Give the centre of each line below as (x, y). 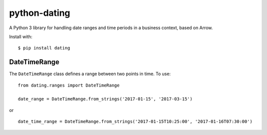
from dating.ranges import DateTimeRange (69, 85)
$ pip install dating (44, 48)
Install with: (21, 37)
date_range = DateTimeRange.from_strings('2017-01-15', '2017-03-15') (105, 99)
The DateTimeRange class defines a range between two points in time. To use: (90, 74)
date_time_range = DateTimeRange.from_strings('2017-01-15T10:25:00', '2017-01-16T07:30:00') (135, 122)
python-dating (40, 13)
